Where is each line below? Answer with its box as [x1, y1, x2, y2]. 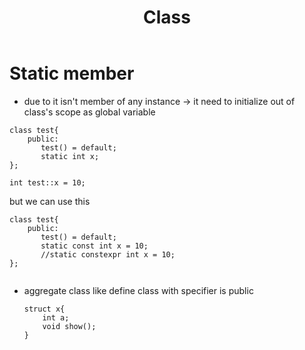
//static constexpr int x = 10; [40, 249, 176, 260]
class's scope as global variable [23, 106, 156, 118]
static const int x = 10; [40, 241, 149, 251]
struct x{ [23, 304, 66, 314]
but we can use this [9, 195, 91, 207]
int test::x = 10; [9, 177, 86, 188]
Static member [9, 62, 135, 85]
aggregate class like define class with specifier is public [23, 284, 254, 296]
